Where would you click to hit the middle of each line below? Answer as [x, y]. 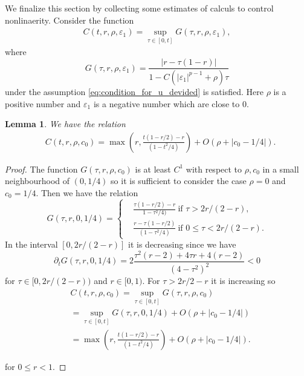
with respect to [214, 169]
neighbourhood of [37, 181]
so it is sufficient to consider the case [179, 181]
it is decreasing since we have [182, 244]
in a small [281, 169]
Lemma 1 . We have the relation [65, 124]
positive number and [43, 103]
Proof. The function [41, 169]
